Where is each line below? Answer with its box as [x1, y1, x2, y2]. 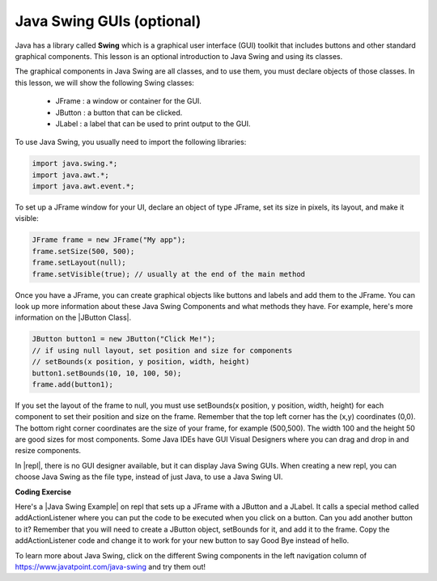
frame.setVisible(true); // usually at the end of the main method [32, 269, 306, 278]
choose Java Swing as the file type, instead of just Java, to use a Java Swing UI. [15, 472, 283, 481]
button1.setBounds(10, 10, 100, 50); [32, 368, 182, 378]
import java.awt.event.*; [32, 182, 135, 191]
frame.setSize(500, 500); [32, 247, 135, 256]
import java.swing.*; [32, 159, 118, 168]
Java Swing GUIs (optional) [15, 12, 202, 30]
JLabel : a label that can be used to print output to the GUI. [55, 118, 251, 129]
